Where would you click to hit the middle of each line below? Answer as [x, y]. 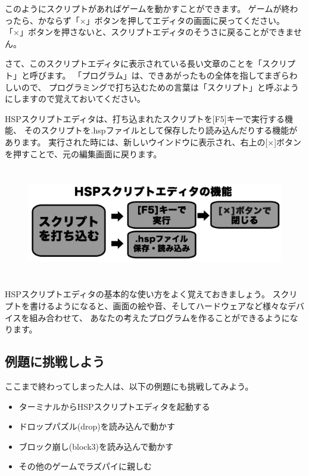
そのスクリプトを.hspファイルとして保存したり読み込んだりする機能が [161, 130]
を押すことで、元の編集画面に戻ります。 [83, 153]
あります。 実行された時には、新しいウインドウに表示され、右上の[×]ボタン [153, 141]
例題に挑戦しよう [55, 361]
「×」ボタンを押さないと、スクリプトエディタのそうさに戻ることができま [149, 32]
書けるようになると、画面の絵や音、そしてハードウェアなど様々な [159, 305]
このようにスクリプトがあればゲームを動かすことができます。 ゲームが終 [147, 8]
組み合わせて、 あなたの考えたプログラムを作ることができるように [160, 317]
